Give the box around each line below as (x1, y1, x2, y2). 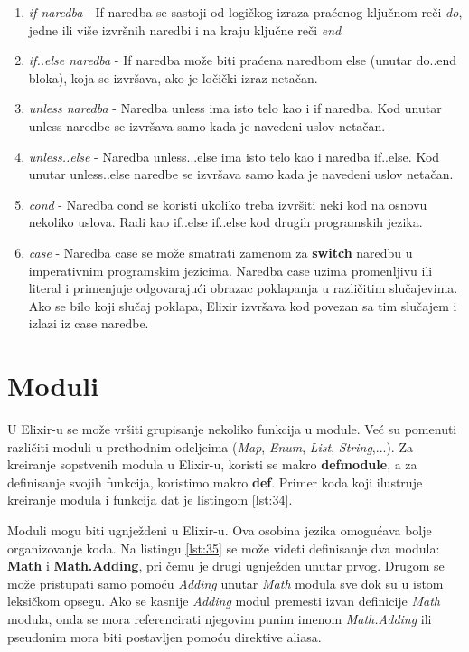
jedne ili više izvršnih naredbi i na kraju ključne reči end (28, 20, 342, 39)
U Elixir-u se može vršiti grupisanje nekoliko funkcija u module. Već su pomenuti (7, 420, 457, 439)
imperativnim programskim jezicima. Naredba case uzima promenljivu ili (28, 260, 433, 279)
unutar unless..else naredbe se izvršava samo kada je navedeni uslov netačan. (28, 165, 454, 184)
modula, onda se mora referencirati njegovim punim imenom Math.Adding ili (7, 609, 432, 628)
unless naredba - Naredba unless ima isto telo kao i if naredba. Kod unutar (28, 99, 442, 118)
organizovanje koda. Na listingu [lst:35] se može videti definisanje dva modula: (7, 538, 440, 557)
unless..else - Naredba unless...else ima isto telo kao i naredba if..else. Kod (28, 146, 440, 165)
